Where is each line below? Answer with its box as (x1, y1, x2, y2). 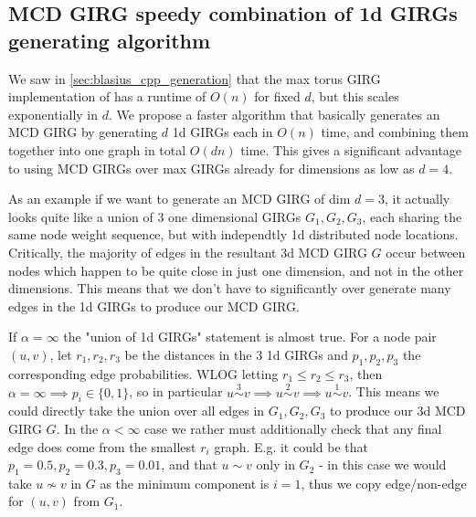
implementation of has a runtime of (8, 87, 206, 106)
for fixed (254, 87, 301, 106)
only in (256, 455, 295, 474)
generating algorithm (8, 26, 211, 54)
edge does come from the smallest (8, 437, 196, 456)
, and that (161, 455, 217, 474)
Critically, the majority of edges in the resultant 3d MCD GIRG (8, 242, 367, 261)
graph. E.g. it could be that (214, 437, 369, 456)
